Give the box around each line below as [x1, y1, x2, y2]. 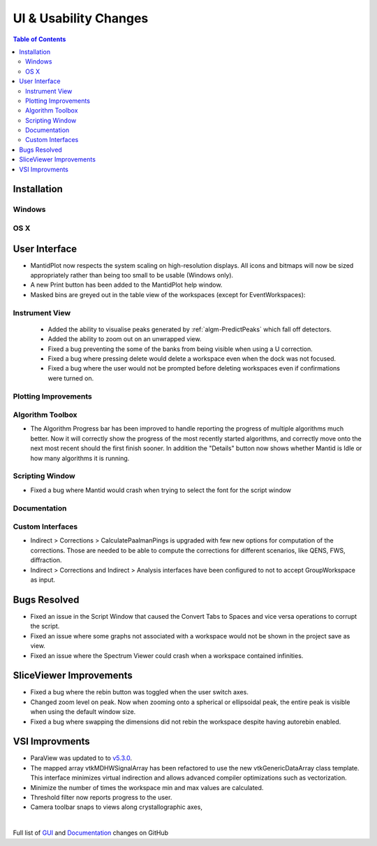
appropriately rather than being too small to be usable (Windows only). [30, 271, 234, 280]
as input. [30, 575, 56, 584]
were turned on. [47, 374, 94, 382]
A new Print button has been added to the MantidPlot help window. [30, 280, 223, 289]
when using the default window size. [30, 708, 136, 716]
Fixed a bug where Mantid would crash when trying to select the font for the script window [30, 486, 292, 494]
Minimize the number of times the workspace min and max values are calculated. [30, 783, 264, 791]
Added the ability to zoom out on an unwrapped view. [47, 335, 202, 343]
